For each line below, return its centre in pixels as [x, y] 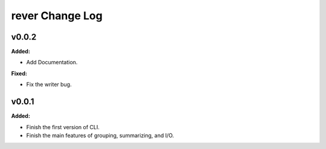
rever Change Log [57, 16]
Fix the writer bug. [49, 85]
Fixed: [19, 73]
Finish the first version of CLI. [63, 127]
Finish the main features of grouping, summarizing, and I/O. [100, 135]
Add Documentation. [52, 62]
